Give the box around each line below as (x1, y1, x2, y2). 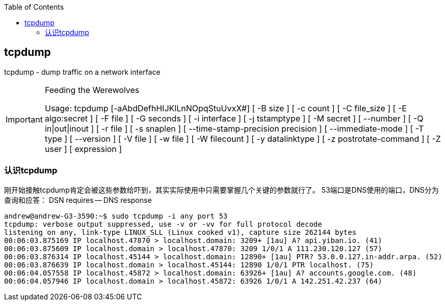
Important (6, 114, 43, 125)
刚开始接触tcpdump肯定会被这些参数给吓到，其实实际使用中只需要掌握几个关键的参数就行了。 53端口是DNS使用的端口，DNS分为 (4, 185, 439, 194)
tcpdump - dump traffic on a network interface (4, 67, 161, 76)
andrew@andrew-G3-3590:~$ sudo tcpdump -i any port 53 (4, 211, 228, 220)
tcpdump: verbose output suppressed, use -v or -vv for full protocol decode (4, 220, 322, 228)
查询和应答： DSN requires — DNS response (4, 195, 152, 204)
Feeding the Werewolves (44, 84, 140, 95)
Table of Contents (4, 3, 64, 11)
